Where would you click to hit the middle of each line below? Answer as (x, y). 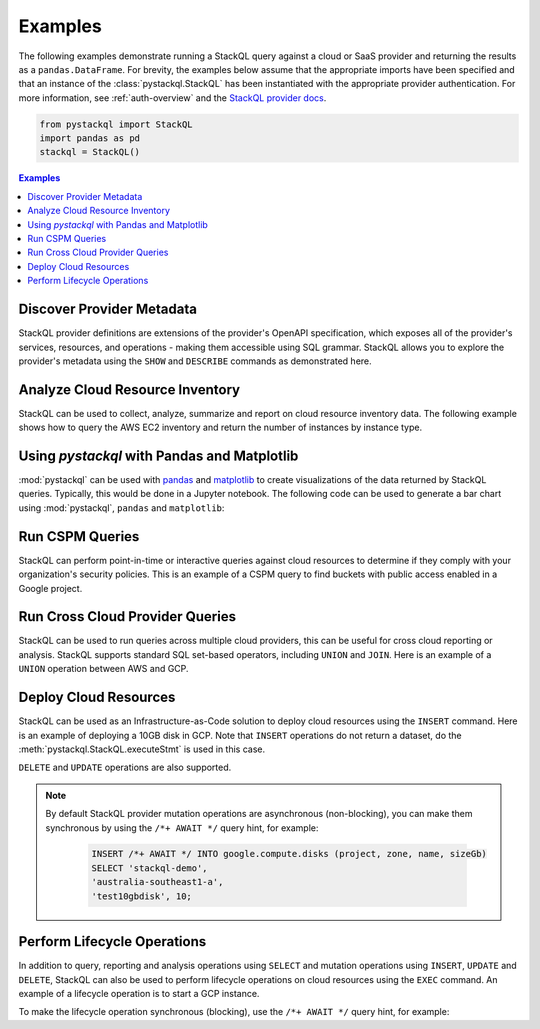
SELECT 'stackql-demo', (150, 868)
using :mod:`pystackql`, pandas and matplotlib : (121, 507)
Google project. (50, 588)
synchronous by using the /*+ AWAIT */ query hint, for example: (182, 827)
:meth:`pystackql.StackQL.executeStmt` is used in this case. (142, 749)
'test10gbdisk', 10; (141, 896)
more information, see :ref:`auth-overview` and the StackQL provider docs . (172, 97)
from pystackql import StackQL (116, 124)
